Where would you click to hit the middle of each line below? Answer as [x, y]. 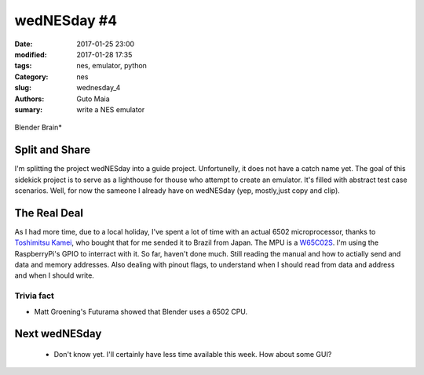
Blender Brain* [38, 127]
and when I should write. [54, 275]
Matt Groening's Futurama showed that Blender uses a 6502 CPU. [141, 311]
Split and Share [53, 150]
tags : [23, 66]
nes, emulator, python [111, 66]
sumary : [29, 109]
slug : [23, 88]
